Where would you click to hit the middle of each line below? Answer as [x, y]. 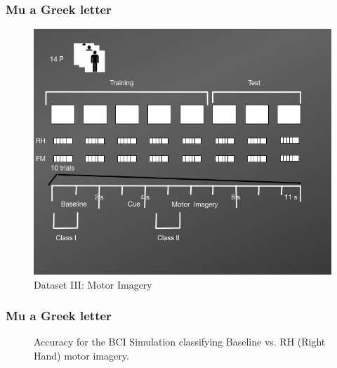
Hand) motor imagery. [81, 356]
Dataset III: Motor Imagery [93, 284]
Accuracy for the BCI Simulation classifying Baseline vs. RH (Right [180, 342]
